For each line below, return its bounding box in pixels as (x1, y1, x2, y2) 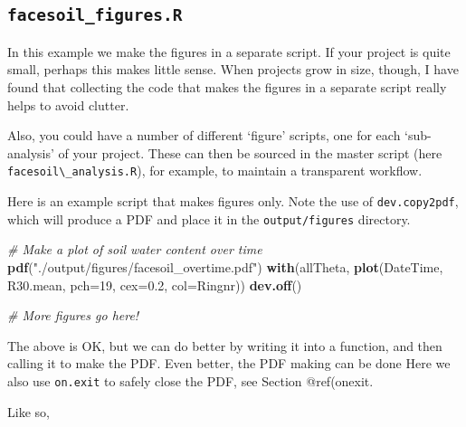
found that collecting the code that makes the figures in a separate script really (7, 77, 447, 96)
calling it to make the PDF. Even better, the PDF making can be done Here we (7, 354, 451, 373)
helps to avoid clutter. (7, 95, 129, 114)
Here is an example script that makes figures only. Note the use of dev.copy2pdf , (7, 192, 459, 210)
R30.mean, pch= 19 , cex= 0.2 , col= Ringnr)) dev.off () (7, 275, 302, 294)
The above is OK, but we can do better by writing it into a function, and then (7, 336, 442, 355)
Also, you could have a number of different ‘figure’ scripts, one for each (7, 126, 401, 145)
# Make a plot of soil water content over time (7, 240, 262, 259)
